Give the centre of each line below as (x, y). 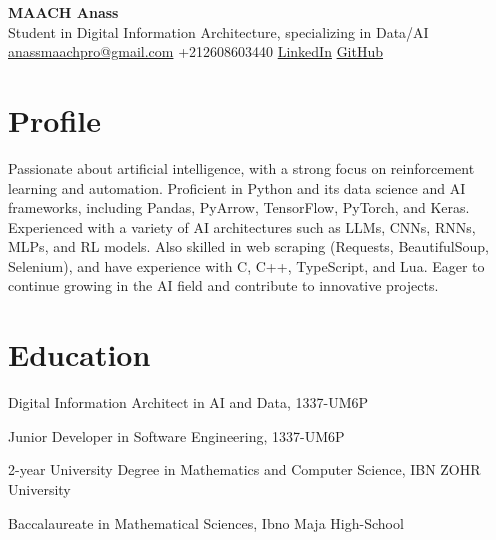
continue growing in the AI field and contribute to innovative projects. (223, 285)
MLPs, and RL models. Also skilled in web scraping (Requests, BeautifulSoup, (248, 246)
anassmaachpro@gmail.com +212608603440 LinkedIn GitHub (196, 51)
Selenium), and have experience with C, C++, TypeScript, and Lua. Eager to (246, 265)
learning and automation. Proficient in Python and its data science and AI (237, 187)
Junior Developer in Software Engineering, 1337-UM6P (176, 435)
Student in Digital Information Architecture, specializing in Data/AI (218, 31)
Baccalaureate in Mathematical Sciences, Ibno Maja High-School (206, 522)
